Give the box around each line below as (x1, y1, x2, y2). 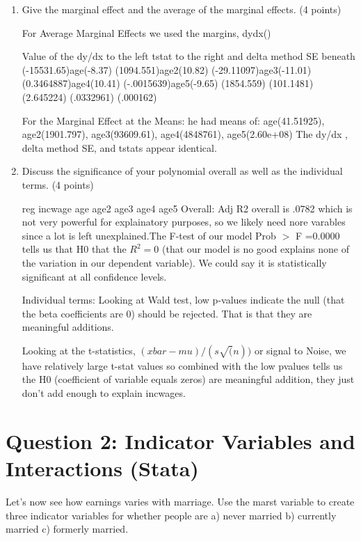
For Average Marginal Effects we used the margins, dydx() (22, 25, 271, 40)
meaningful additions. (22, 320, 114, 334)
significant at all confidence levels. (22, 269, 167, 283)
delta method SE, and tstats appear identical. (22, 140, 217, 155)
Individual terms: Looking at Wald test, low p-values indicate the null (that (22, 292, 345, 307)
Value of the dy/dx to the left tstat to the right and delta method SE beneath (22, 49, 355, 63)
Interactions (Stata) (6, 454, 199, 483)
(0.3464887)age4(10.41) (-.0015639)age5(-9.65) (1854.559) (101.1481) (22, 76, 314, 91)
